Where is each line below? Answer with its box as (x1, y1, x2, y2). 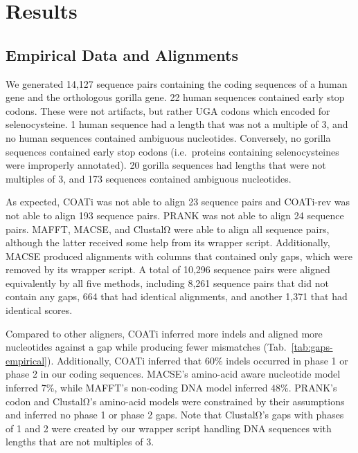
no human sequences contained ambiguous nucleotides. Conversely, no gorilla (6, 130, 331, 145)
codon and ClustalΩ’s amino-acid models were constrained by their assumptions (6, 394, 345, 408)
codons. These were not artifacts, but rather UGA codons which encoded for (6, 103, 330, 118)
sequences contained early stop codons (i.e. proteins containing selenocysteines (6, 144, 339, 158)
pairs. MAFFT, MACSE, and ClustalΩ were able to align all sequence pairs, (6, 221, 330, 236)
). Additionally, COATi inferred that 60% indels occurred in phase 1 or (46, 353, 348, 367)
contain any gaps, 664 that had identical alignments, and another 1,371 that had (6, 289, 348, 304)
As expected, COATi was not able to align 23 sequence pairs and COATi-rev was (6, 194, 350, 209)
